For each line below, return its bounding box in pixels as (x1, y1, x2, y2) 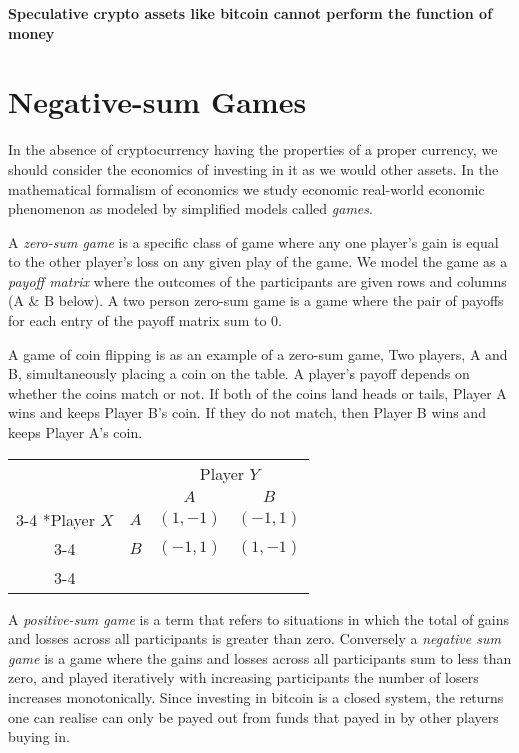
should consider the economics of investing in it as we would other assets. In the (8, 158, 499, 179)
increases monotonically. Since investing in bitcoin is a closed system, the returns (8, 687, 504, 707)
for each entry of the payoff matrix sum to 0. (8, 310, 282, 331)
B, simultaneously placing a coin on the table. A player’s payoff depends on (8, 363, 470, 384)
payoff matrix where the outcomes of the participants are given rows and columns (8, 270, 507, 291)
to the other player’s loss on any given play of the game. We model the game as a (8, 251, 508, 272)
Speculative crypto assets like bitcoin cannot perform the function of (8, 3, 493, 23)
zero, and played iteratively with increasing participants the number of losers (8, 667, 479, 688)
